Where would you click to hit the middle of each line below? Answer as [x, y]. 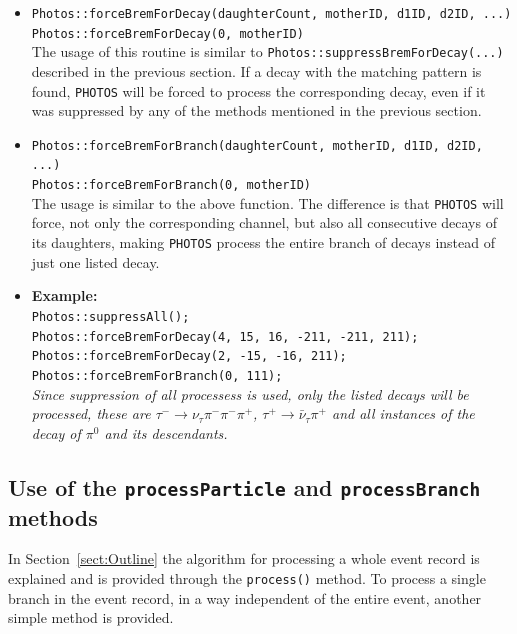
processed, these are [91, 413]
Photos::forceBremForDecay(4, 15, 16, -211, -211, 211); [225, 336]
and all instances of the [403, 413]
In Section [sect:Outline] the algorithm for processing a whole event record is [244, 558]
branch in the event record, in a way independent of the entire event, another [245, 597]
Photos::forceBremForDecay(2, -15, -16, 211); [189, 356]
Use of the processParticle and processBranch [244, 486]
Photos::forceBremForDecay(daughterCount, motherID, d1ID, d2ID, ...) [271, 14]
